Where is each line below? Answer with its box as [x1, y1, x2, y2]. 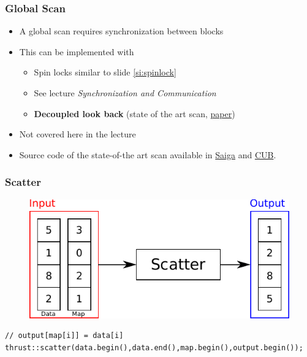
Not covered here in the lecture [19, 128, 136, 140]
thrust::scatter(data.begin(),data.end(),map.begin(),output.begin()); [5, 343, 303, 352]
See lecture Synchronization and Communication [34, 86, 216, 99]
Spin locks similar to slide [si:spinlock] [34, 66, 176, 79]
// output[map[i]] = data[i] [5, 331, 124, 340]
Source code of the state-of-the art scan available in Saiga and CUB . [19, 148, 276, 161]
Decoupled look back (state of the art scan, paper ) [34, 107, 235, 120]
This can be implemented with [19, 45, 134, 58]
